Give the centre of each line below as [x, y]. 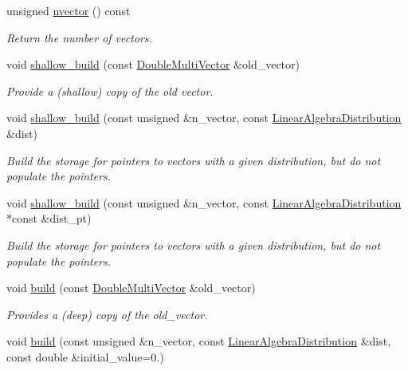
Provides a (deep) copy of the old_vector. [107, 314]
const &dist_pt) [52, 218]
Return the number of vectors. [79, 37]
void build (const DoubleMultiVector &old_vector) [131, 288]
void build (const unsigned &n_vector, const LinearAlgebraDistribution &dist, [199, 341]
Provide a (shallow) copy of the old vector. [110, 91]
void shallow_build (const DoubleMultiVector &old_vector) [153, 64]
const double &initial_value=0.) [85, 356]
